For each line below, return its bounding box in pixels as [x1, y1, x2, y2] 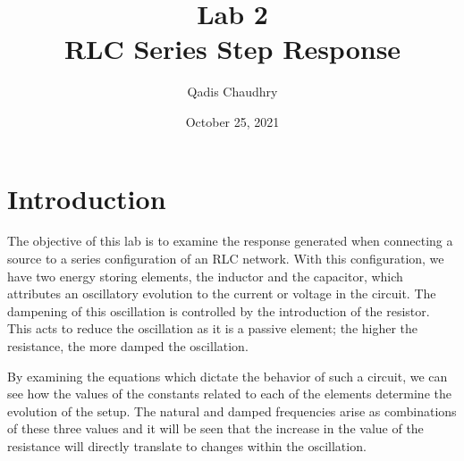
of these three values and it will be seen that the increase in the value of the [7, 419, 424, 438]
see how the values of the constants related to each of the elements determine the [7, 384, 451, 403]
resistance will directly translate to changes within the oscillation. [7, 436, 367, 455]
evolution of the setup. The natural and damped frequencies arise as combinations [7, 401, 457, 420]
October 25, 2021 [185, 112, 280, 130]
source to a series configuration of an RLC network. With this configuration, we [7, 249, 444, 268]
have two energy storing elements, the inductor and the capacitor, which [7, 266, 403, 285]
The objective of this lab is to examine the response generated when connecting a [7, 231, 453, 250]
